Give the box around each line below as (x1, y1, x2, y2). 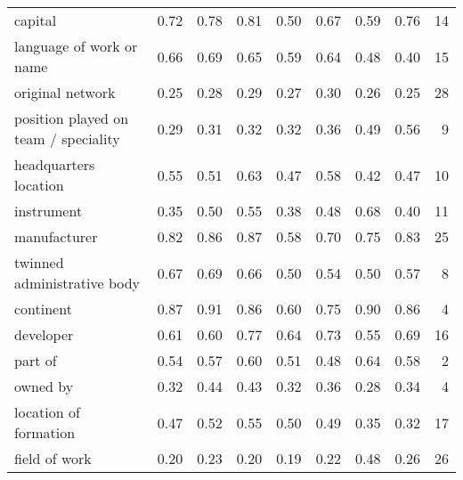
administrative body (14, 273, 141, 293)
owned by (14, 376, 74, 396)
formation (14, 422, 76, 443)
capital (14, 10, 57, 30)
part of (14, 350, 57, 370)
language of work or (14, 36, 138, 56)
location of (14, 402, 80, 422)
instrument (14, 200, 83, 221)
